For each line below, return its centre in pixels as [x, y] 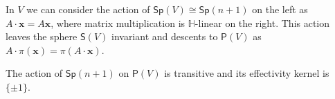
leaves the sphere [42, 36]
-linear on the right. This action [262, 22]
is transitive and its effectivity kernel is [247, 73]
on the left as [280, 9]
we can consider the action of [88, 9]
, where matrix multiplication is [118, 22]
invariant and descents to [164, 36]
